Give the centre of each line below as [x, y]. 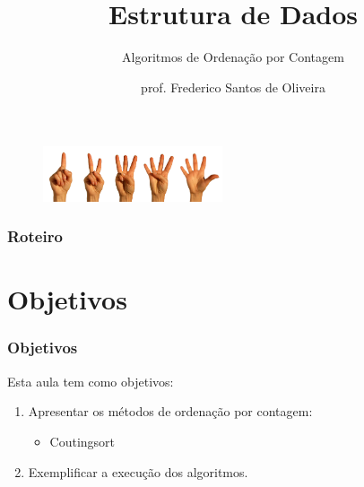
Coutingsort [82, 441]
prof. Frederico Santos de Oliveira [233, 87]
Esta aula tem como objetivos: [91, 381]
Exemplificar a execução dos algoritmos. [138, 471]
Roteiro [35, 236]
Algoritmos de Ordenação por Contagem [233, 57]
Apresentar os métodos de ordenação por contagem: [170, 411]
